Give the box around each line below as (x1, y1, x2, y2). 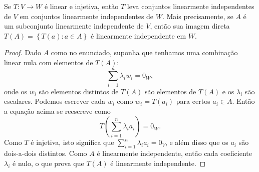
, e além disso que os (165, 137, 228, 147)
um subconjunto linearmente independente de (4, 21, 144, 31)
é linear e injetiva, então (44, 1, 119, 11)
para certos (176, 96, 210, 106)
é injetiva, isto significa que (31, 137, 114, 147)
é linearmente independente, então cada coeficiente (97, 148, 252, 158)
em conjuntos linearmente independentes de (20, 11, 154, 21)
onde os (4, 86, 27, 96)
